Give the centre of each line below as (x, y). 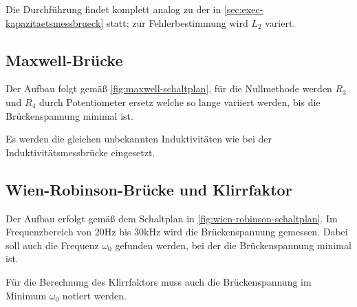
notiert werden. (94, 295)
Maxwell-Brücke (64, 60)
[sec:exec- (244, 9)
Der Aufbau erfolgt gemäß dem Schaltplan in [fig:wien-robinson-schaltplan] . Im (172, 218)
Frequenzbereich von (49, 232)
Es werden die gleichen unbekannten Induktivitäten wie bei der (139, 139)
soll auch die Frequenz (52, 245)
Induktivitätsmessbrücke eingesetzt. (80, 152)
